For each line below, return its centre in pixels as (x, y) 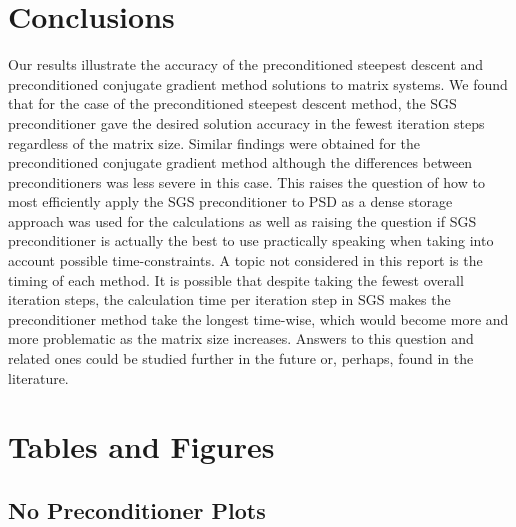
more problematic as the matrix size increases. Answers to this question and (241, 338)
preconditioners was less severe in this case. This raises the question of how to (246, 181)
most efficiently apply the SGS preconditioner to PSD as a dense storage (230, 201)
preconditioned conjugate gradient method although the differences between (240, 162)
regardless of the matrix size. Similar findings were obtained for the (214, 142)
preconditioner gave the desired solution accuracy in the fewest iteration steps (246, 122)
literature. (38, 377)
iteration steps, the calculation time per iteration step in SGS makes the (229, 299)
